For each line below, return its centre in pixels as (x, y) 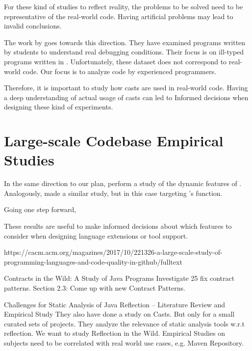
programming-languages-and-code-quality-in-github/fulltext (93, 261)
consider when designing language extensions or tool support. (96, 235)
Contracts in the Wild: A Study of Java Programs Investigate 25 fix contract (119, 278)
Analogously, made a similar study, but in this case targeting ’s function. (113, 193)
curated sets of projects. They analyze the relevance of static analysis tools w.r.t (125, 323)
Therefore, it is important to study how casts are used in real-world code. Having (126, 88)
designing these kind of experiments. (59, 107)
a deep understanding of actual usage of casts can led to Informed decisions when (126, 97)
